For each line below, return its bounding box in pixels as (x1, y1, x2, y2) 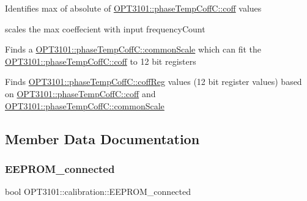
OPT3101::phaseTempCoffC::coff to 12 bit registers (5, 54, 196, 67)
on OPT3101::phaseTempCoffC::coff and (5, 87, 156, 100)
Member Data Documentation (5, 129, 200, 148)
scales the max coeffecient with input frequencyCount (5, 22, 205, 35)
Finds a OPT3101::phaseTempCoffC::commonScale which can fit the (5, 43, 261, 56)
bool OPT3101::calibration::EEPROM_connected (5, 185, 191, 198)
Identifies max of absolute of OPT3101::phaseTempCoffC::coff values (5, 2, 262, 14)
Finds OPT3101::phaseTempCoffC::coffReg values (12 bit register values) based (5, 75, 302, 88)
